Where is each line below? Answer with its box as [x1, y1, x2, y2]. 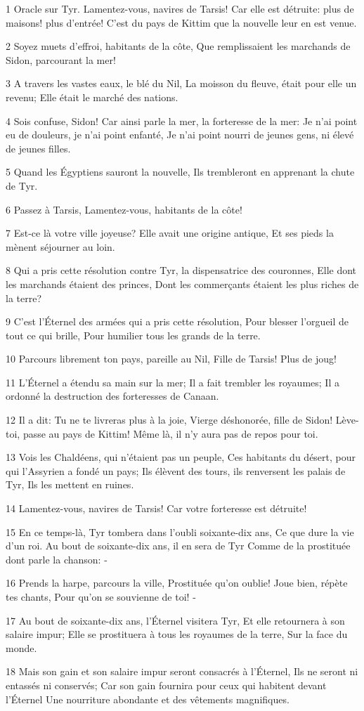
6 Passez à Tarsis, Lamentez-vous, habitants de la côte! [6, 202, 242, 216]
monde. [6, 640, 37, 655]
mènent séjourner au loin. [6, 239, 115, 254]
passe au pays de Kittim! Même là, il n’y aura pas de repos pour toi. [22, 426, 318, 441]
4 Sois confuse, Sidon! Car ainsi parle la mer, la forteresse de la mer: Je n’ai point [6, 113, 358, 128]
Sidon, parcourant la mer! [6, 52, 116, 67]
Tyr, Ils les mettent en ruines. [6, 477, 134, 492]
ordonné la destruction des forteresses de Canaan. [6, 389, 219, 403]
